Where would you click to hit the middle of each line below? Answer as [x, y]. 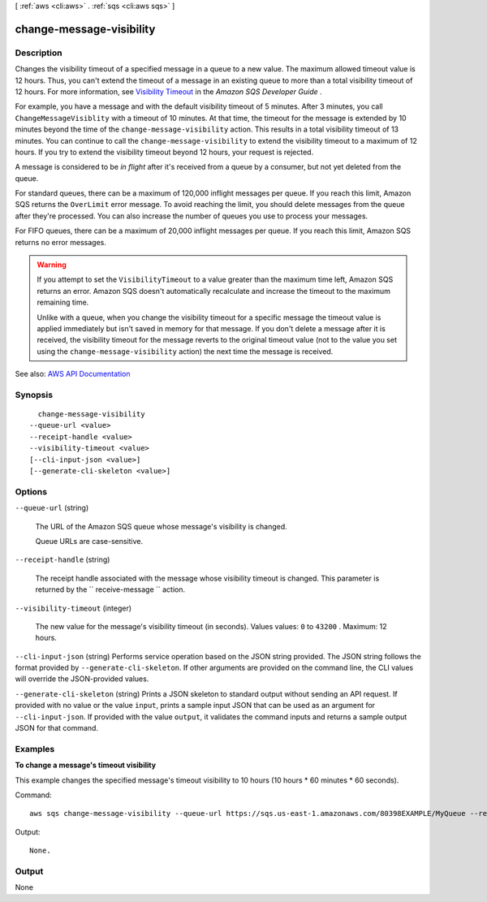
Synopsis [34, 395]
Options [31, 491]
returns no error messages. [61, 242]
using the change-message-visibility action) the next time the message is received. [185, 351]
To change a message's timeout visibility [86, 765]
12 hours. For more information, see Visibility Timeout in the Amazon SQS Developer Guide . [168, 91]
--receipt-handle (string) [62, 559]
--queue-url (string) [52, 508]
